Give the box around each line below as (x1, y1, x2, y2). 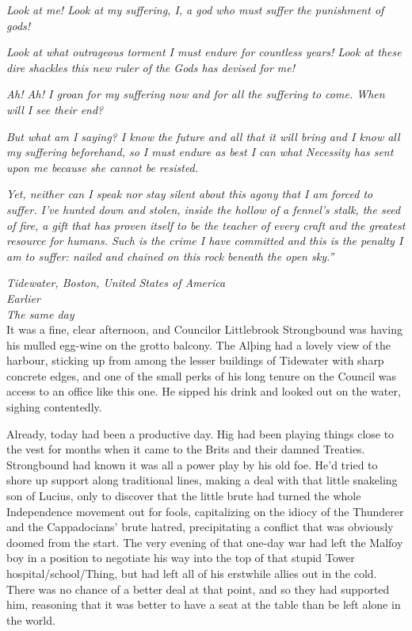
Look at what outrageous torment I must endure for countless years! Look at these (6, 44, 402, 60)
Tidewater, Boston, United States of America (6, 274, 226, 291)
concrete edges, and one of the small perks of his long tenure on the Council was (6, 367, 397, 384)
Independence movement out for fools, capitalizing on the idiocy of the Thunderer (6, 503, 404, 519)
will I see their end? (6, 101, 104, 117)
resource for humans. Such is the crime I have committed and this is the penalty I (6, 232, 403, 249)
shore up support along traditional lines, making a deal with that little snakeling (6, 472, 398, 488)
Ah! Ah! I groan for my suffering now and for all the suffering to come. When (6, 86, 385, 102)
